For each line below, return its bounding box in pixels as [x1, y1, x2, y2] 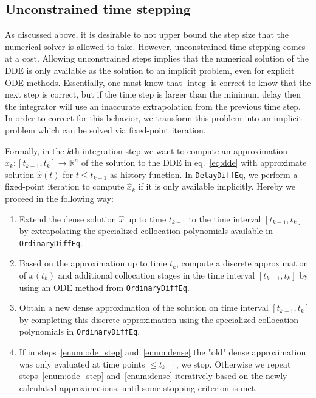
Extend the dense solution [19, 212, 117, 225]
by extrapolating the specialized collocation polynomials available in [19, 224, 273, 237]
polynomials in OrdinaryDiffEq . [19, 325, 140, 338]
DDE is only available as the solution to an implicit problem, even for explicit [5, 63, 295, 76]
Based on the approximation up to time [19, 257, 167, 269]
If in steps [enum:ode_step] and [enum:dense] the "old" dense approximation [19, 346, 306, 358]
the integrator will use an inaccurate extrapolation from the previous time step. [5, 99, 301, 112]
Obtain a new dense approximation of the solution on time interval [19, 301, 269, 314]
